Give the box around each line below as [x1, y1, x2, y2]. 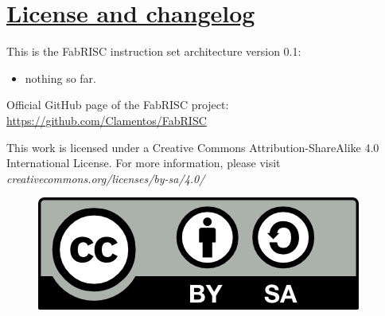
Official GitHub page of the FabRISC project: [6, 96, 229, 113]
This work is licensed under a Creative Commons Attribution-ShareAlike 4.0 [6, 138, 379, 155]
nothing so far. [25, 69, 96, 86]
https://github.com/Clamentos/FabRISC [6, 111, 207, 128]
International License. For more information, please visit [6, 154, 281, 171]
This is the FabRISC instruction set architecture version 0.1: [6, 43, 301, 60]
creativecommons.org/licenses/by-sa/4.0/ [6, 170, 205, 186]
